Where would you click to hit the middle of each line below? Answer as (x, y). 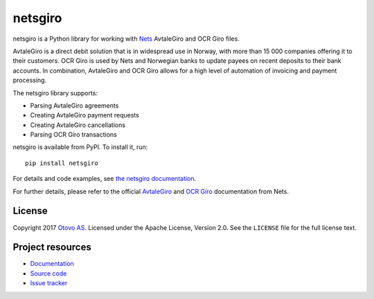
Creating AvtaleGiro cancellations (78, 125)
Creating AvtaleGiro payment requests (85, 115)
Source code (48, 273)
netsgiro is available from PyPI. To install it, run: (80, 147)
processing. (30, 80)
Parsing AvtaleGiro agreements (74, 105)
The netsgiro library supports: (55, 93)
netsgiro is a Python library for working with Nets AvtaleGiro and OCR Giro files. (126, 39)
